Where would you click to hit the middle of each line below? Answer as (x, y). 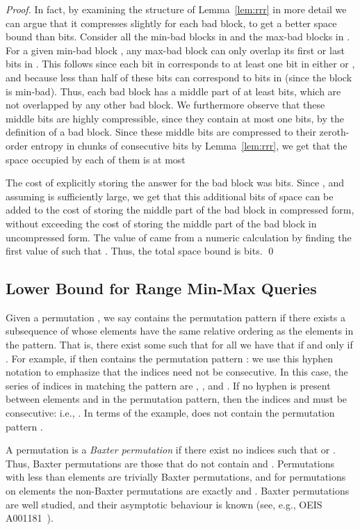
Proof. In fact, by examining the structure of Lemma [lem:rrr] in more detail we (176, 9)
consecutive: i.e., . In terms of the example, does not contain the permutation (170, 413)
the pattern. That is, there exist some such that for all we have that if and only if (179, 345)
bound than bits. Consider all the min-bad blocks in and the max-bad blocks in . (178, 37)
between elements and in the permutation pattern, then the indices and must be (177, 399)
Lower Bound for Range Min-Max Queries (161, 288)
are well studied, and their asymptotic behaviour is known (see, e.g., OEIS (164, 504)
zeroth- (334, 132)
